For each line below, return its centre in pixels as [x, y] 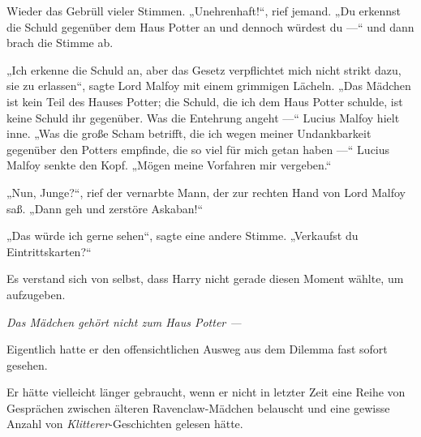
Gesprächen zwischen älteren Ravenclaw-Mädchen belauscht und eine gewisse [198, 407]
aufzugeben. [36, 294]
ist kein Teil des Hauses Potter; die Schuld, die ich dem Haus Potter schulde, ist [205, 101]
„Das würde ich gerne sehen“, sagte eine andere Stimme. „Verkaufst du [183, 236]
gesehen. [27, 364]
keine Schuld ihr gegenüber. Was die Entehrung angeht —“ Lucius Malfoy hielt [203, 117]
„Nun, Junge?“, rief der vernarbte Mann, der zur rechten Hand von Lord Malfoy [206, 192]
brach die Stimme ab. [60, 43]
